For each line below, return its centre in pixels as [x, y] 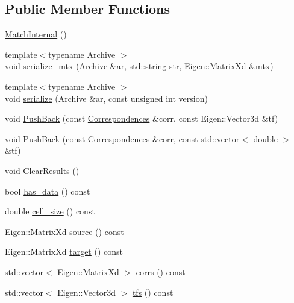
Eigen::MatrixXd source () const [64, 231]
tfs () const [153, 292]
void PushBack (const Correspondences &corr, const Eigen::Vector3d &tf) [142, 118]
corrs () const [161, 271]
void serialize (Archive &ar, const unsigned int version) [106, 98]
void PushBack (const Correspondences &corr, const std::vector [122, 138]
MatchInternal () [36, 34]
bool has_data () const [48, 191]
